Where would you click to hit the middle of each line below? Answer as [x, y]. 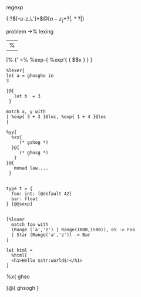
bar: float [25, 199]
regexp [15, 7]
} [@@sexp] [19, 204]
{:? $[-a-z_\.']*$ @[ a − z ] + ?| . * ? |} [45, 19]
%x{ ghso [18, 276]
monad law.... [31, 168]
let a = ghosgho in [30, 75]
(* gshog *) [34, 142]
